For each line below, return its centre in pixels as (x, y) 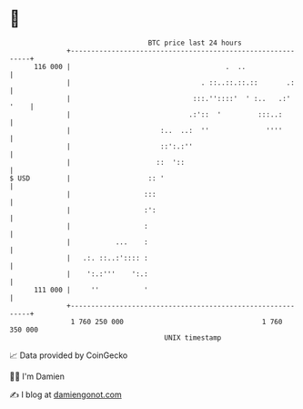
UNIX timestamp (193, 337)
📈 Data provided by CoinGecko (69, 355)
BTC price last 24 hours (195, 43)
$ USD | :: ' (87, 178)
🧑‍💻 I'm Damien (37, 376)
